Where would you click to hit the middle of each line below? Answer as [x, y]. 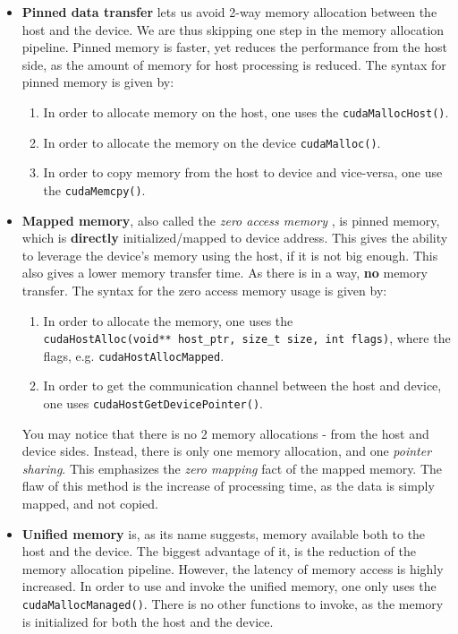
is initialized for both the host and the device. [148, 621]
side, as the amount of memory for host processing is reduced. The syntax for [234, 64]
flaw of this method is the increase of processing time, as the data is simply [228, 486]
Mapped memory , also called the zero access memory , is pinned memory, [231, 220]
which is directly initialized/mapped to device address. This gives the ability [235, 238]
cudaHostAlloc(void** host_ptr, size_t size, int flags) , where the [247, 338]
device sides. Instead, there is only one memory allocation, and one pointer [227, 451]
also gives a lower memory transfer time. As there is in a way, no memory [225, 273]
